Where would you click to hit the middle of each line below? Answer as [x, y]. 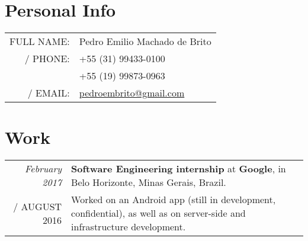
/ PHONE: [47, 59]
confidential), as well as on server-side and [158, 213]
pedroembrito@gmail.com [132, 93]
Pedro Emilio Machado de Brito [145, 41]
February [44, 169]
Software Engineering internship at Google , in [179, 169]
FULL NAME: [40, 41]
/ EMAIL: [49, 93]
